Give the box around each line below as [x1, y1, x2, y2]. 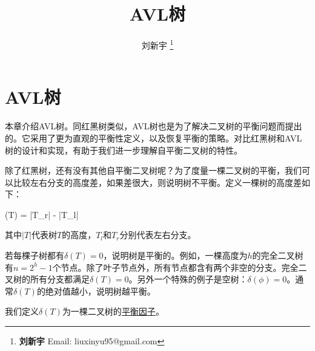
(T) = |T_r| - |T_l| [5, 208, 79, 220]
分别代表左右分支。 [119, 228, 196, 241]
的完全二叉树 [252, 249, 303, 262]
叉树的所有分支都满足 [5, 273, 90, 285]
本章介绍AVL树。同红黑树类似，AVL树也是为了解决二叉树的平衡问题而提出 [5, 120, 302, 132]
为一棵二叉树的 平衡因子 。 [62, 305, 164, 318]
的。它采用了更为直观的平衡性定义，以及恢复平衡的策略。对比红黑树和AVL [5, 131, 302, 144]
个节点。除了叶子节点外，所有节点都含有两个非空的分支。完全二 [52, 261, 307, 273]
